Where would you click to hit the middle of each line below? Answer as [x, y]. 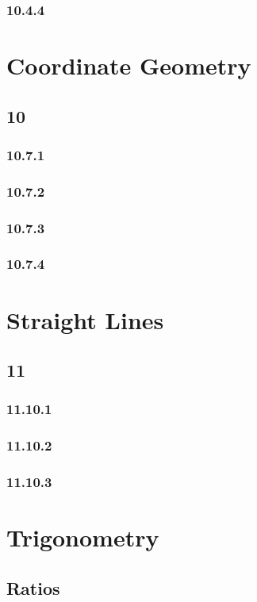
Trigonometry [83, 537]
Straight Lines [85, 319]
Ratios [33, 587]
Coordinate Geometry [129, 65]
